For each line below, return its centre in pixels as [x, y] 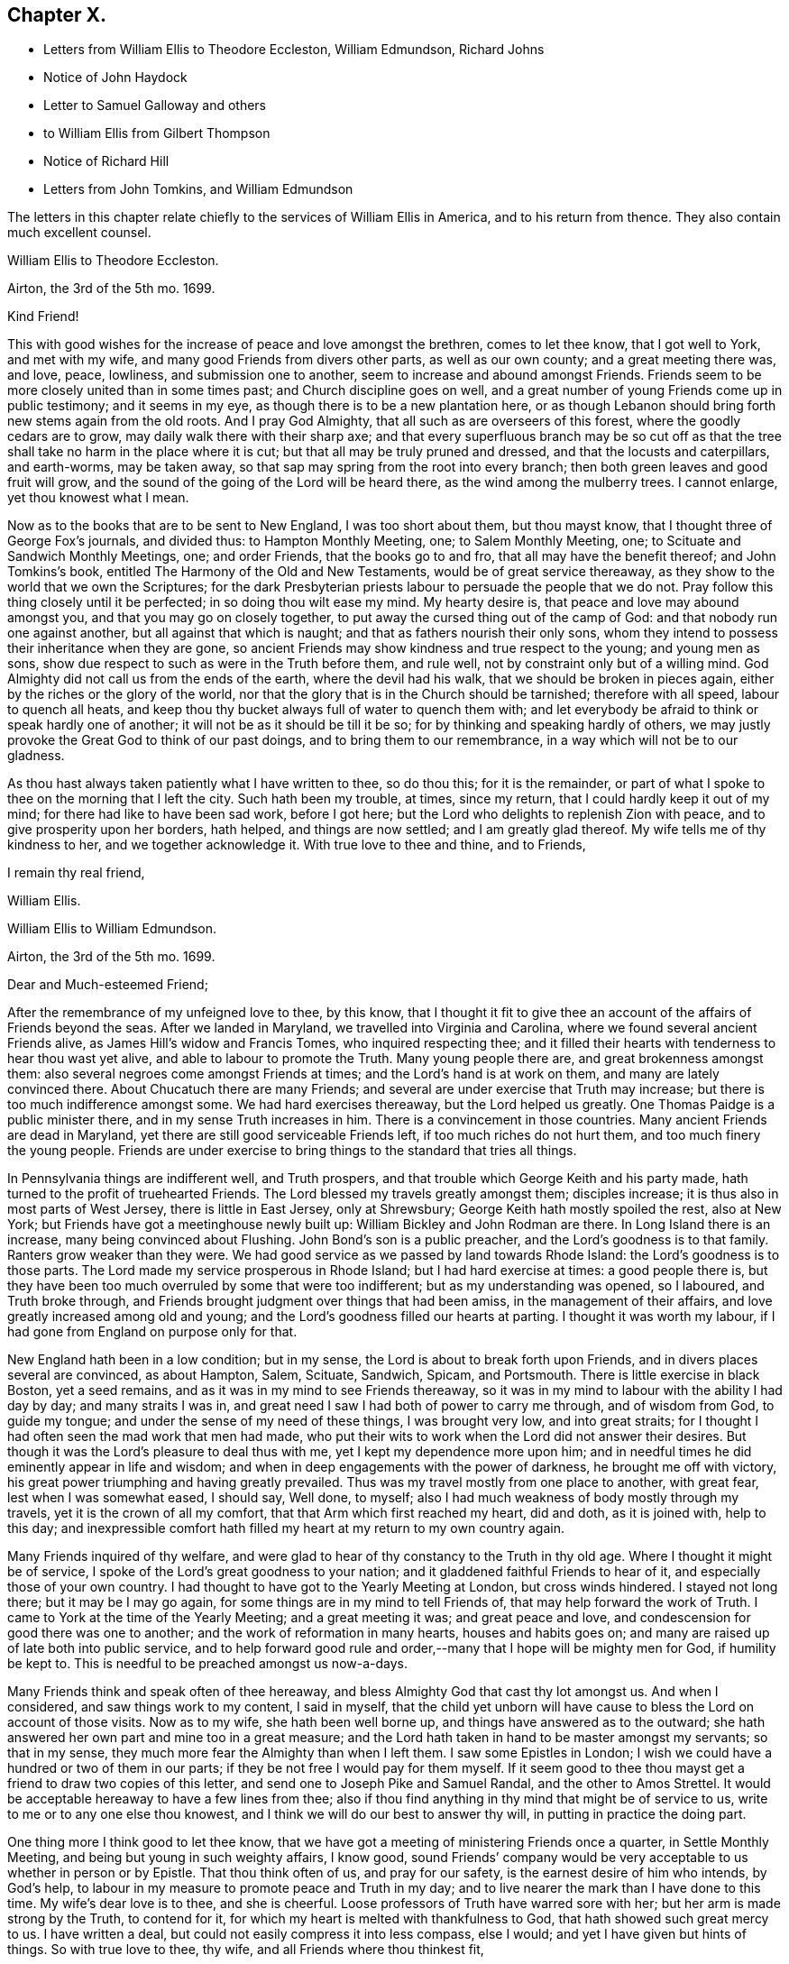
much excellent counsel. [79, 233]
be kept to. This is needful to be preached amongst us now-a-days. [207, 1664]
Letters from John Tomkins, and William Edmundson [198, 189]
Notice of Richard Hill [106, 161]
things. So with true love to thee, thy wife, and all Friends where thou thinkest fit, [246, 1950]
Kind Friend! [43, 317]
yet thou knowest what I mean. [98, 498]
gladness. [36, 756]
